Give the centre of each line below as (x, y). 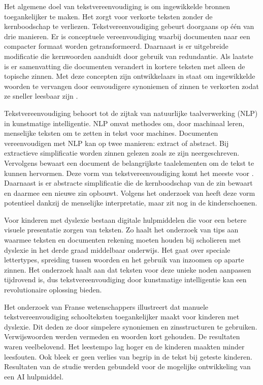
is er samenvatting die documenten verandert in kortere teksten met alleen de (125, 66)
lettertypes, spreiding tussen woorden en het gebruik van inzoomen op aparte (124, 260)
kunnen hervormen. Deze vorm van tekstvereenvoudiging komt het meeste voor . (129, 173)
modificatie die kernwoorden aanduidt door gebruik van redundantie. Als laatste (129, 56)
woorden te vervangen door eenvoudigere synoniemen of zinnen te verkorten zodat (131, 86)
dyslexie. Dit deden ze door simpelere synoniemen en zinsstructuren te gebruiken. (131, 326)
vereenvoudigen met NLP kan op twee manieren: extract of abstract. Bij (117, 143)
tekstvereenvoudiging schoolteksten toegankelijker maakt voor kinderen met (122, 317)
